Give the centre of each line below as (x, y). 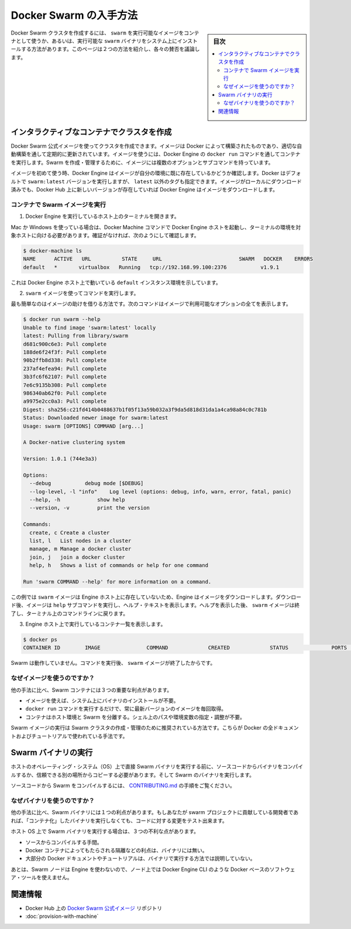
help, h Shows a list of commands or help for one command (119, 566)
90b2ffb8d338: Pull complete (65, 361)
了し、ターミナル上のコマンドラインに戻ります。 (70, 613)
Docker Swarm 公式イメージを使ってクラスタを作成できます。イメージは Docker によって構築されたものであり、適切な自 (156, 146)
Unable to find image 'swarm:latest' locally (90, 327)
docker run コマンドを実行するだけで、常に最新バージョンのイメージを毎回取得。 (126, 709)
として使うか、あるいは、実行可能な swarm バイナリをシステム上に (97, 40)
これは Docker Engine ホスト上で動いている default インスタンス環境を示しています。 (116, 282)
